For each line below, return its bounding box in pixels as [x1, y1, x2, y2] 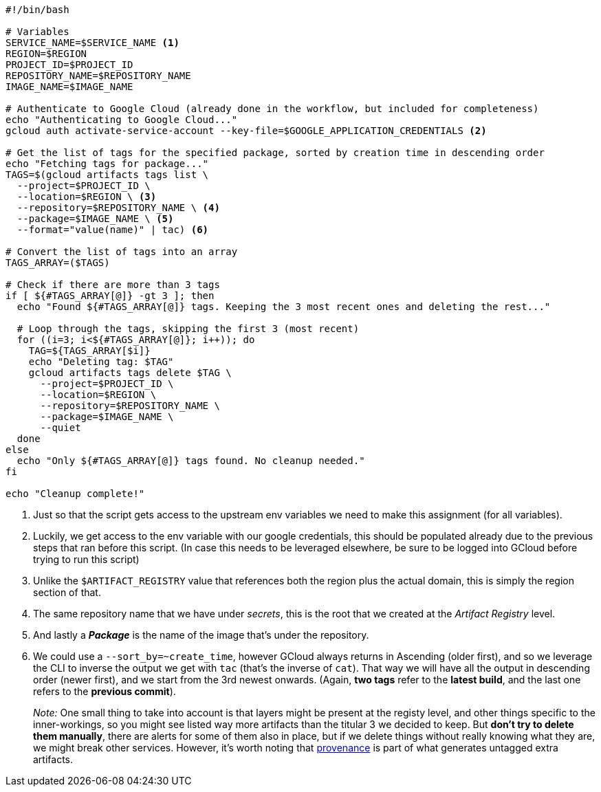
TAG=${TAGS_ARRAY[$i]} [28, 345, 151, 356]
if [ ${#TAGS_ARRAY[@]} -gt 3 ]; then [6, 290, 215, 301]
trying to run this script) [33, 553, 140, 565]
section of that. [33, 586, 101, 598]
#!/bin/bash [6, 4, 69, 15]
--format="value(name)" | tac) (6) [17, 224, 209, 235]
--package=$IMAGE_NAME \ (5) [17, 213, 174, 224]
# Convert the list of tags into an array [6, 246, 238, 257]
